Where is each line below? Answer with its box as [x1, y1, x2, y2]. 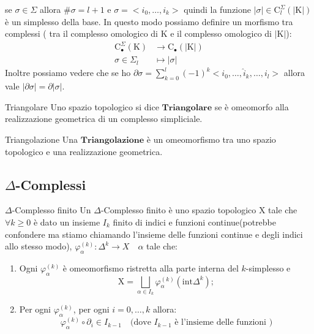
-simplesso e [245, 261, 291, 274]
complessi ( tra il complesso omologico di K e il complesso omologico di [5, 27, 272, 40]
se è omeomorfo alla [214, 100, 289, 113]
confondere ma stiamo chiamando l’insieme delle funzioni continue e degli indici [5, 227, 303, 240]
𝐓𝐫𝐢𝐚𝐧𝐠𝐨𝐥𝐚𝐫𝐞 [162, 103, 212, 112]
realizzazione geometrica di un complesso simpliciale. [5, 112, 203, 125]
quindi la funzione [184, 3, 252, 15]
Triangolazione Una [5, 132, 78, 145]
